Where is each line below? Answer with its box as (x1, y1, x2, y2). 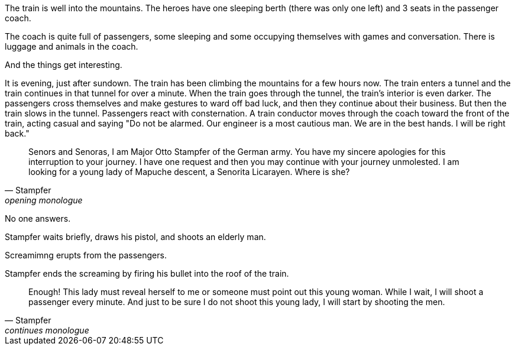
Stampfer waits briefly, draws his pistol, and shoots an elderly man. (5, 232, 266, 242)
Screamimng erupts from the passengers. (5, 250, 167, 260)
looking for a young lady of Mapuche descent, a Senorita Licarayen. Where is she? (28, 167, 350, 177)
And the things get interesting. (5, 60, 122, 70)
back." (5, 128, 30, 138)
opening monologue (5, 195, 83, 205)
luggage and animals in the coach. (5, 41, 138, 51)
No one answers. (5, 213, 71, 223)
